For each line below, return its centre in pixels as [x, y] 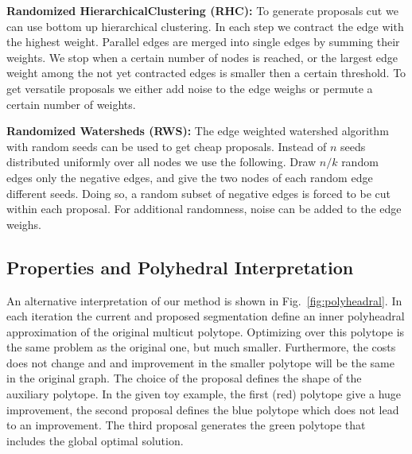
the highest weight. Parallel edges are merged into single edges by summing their [203, 42]
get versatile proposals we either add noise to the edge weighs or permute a [190, 88]
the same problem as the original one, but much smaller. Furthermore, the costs [201, 347]
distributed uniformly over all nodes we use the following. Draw [161, 162]
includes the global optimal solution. [95, 440]
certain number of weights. [71, 104]
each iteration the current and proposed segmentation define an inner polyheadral [206, 316]
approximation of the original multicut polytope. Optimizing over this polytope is [206, 331]
